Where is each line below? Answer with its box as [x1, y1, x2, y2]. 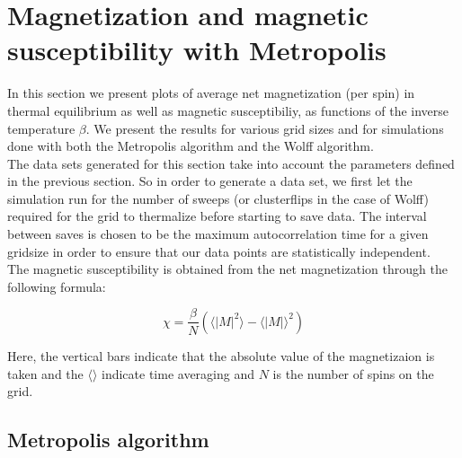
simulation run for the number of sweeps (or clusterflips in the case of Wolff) [7, 189, 429, 207]
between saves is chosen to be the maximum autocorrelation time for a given [7, 225, 429, 243]
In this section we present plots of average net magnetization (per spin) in [7, 84, 415, 102]
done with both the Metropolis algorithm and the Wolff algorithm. [7, 137, 374, 155]
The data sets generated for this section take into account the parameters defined [7, 154, 455, 172]
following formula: [7, 277, 106, 295]
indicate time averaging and [102, 364, 255, 383]
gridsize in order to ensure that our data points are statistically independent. [7, 242, 431, 260]
